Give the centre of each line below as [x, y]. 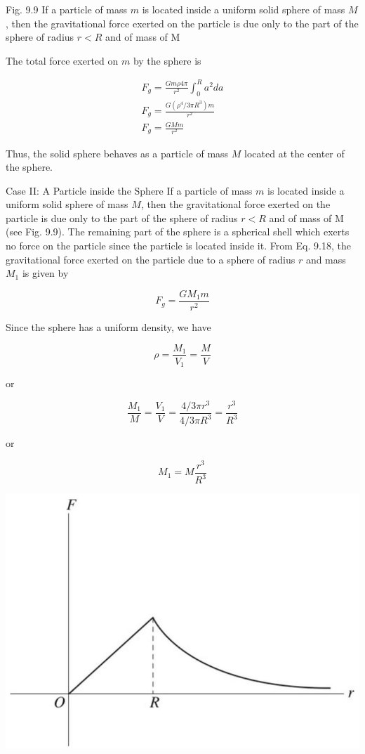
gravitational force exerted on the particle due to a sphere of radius [151, 259]
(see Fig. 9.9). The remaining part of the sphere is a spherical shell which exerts [178, 232]
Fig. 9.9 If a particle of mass [67, 9]
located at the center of [294, 153]
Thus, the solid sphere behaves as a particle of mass [117, 153]
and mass [326, 259]
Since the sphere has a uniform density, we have [108, 326]
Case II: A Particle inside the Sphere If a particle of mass [129, 190]
